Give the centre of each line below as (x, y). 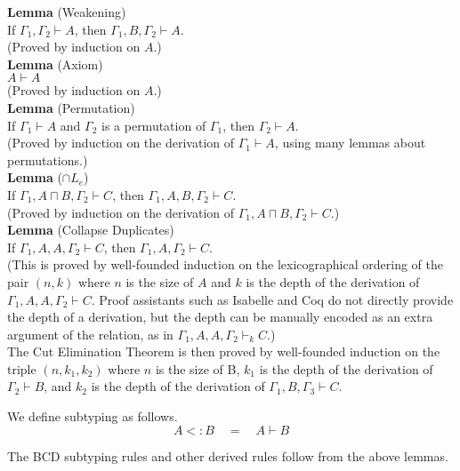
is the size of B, (198, 368)
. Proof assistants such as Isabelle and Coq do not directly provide (272, 299)
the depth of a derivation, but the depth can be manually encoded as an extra (220, 317)
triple (22, 368)
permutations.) (48, 160)
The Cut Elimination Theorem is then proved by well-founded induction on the (224, 351)
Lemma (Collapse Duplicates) (91, 230)
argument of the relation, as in (90, 334)
